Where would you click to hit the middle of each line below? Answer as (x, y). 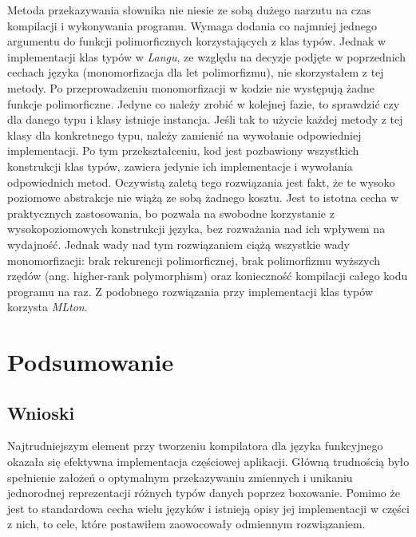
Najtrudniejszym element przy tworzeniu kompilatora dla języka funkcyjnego (195, 446)
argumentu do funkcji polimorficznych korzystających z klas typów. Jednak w (197, 41)
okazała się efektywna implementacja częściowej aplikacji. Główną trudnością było (208, 462)
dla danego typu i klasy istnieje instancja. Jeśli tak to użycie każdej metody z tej (205, 119)
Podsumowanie (91, 362)
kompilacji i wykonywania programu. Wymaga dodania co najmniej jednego (192, 25)
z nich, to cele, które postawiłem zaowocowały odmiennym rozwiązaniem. (186, 524)
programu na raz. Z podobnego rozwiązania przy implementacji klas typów (190, 291)
